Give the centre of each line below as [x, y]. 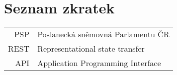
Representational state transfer [91, 49]
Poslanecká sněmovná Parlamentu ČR [103, 34]
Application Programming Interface [99, 63]
